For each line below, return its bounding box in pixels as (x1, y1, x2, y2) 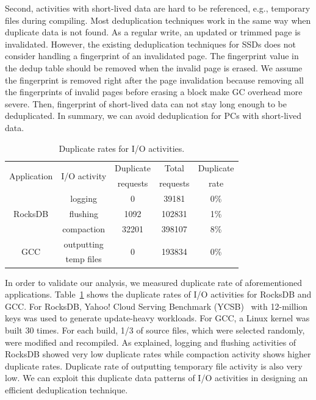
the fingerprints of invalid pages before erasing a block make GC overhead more (5, 85, 303, 98)
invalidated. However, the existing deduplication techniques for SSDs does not (5, 37, 296, 50)
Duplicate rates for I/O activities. (59, 141, 185, 154)
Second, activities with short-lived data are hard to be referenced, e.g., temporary (5, 2, 311, 14)
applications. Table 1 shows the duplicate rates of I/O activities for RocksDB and (5, 288, 312, 301)
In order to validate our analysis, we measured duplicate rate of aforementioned (5, 276, 302, 288)
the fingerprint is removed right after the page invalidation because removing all (5, 73, 304, 86)
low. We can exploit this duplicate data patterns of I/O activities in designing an (5, 371, 308, 384)
